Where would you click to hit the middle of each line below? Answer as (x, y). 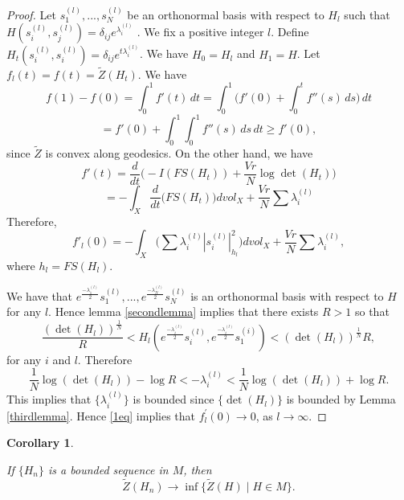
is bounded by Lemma (341, 399)
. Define (290, 32)
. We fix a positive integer (200, 32)
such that (367, 14)
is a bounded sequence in (108, 469)
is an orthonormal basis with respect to (287, 295)
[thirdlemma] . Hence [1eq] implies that (101, 415)
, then (198, 469)
